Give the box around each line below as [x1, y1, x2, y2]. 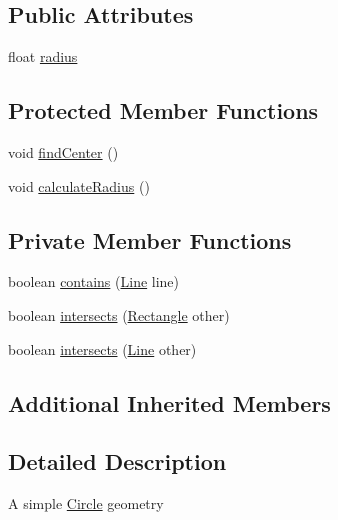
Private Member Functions [8, 224, 292, 255]
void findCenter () [8, 142, 119, 162]
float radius [8, 46, 78, 67]
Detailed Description [8, 446, 227, 477]
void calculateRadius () [8, 175, 150, 196]
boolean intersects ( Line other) [8, 338, 197, 359]
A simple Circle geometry [8, 493, 164, 514]
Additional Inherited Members [8, 387, 331, 418]
